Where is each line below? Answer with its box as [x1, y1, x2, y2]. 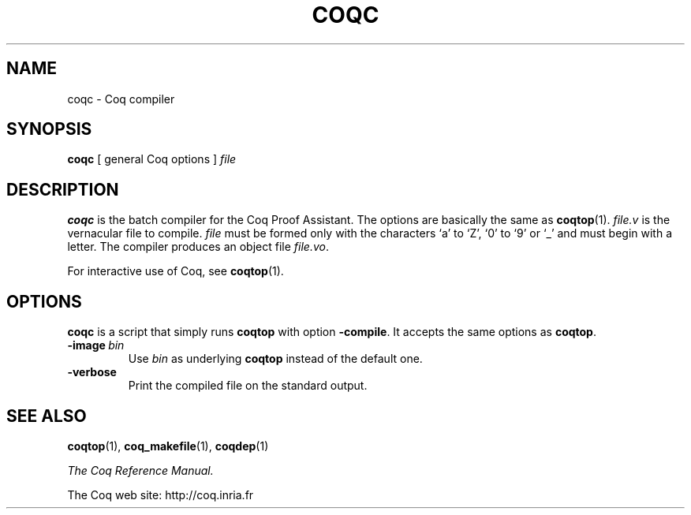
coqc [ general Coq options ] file [67, 152, 237, 166]
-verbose [67, 365, 117, 379]
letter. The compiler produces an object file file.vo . [67, 240, 329, 254]
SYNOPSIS [6, 119, 92, 140]
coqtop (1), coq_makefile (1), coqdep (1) [67, 438, 269, 453]
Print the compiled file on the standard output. [128, 379, 368, 393]
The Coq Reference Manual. [67, 463, 214, 477]
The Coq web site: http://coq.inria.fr [67, 487, 254, 502]
